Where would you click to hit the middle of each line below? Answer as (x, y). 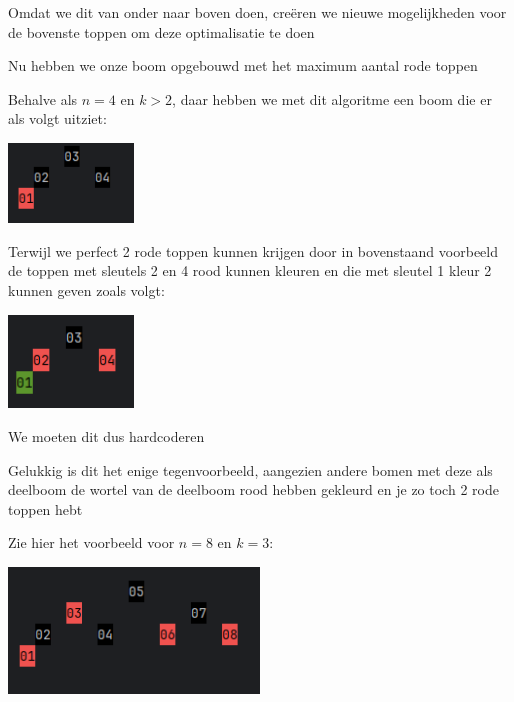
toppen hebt (45, 508)
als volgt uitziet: (57, 118)
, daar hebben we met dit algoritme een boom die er (332, 98)
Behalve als (43, 98)
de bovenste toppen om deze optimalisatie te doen (161, 31)
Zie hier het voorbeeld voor (91, 542)
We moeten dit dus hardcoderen (106, 436)
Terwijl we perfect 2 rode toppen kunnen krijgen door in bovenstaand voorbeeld (253, 250)
